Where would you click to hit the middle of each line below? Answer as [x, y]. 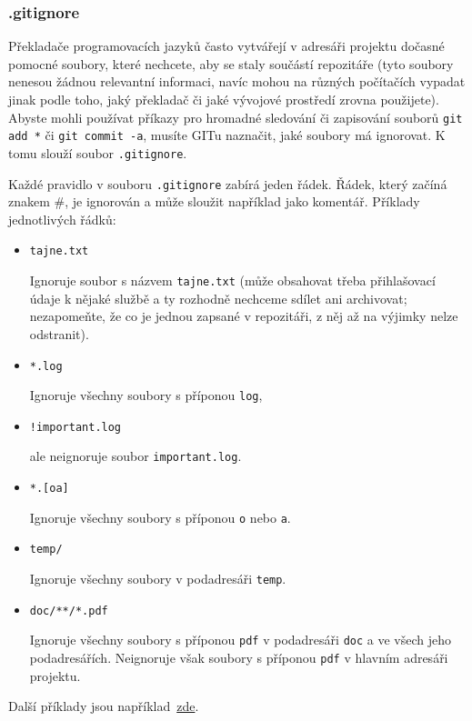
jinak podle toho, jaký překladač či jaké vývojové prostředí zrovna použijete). [224, 99]
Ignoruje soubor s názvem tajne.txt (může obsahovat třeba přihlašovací [232, 280]
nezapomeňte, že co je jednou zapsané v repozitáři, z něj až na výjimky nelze [244, 316]
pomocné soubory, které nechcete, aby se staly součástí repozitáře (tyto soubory [231, 63]
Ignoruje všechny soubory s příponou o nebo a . [160, 517]
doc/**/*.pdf [69, 611]
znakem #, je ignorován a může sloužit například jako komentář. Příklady [214, 201]
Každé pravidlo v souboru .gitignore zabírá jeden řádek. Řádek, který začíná [228, 183]
